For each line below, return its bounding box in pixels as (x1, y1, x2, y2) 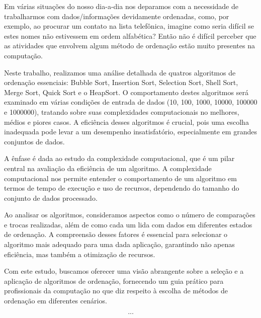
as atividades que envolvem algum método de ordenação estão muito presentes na (4, 40, 255, 51)
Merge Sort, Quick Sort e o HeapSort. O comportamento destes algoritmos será (4, 87, 248, 97)
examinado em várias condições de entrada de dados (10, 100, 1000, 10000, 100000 (4, 97, 257, 107)
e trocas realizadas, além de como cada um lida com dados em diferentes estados (4, 219, 252, 229)
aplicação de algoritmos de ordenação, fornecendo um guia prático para (4, 275, 224, 286)
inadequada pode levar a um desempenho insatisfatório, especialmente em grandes (4, 126, 257, 137)
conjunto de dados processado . (4, 192, 98, 203)
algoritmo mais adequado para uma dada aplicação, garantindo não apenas (4, 239, 235, 250)
